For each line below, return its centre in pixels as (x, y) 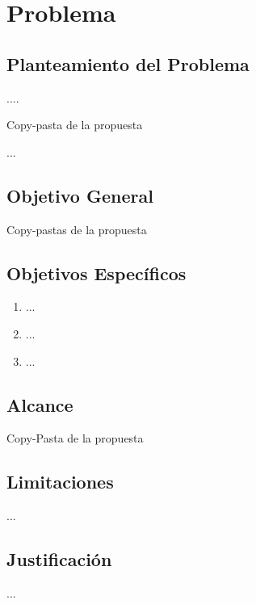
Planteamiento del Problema (128, 63)
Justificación (59, 559)
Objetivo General (80, 195)
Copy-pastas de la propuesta (77, 229)
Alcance (40, 404)
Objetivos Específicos (97, 273)
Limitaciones (60, 482)
